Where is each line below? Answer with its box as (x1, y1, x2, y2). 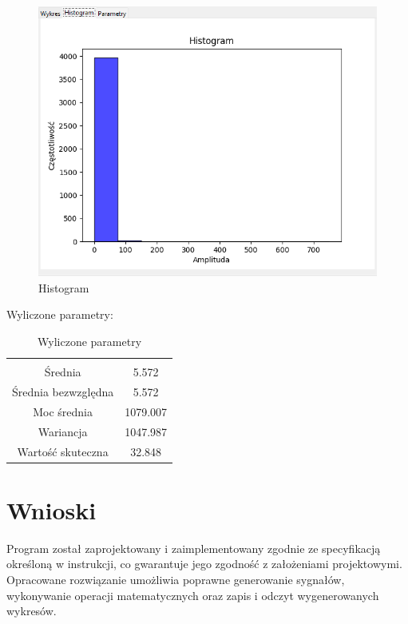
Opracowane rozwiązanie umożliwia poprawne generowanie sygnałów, (6, 570, 345, 587)
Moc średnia (33, 403, 93, 419)
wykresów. (6, 602, 57, 619)
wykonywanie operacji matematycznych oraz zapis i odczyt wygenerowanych (6, 586, 379, 603)
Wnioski (6, 493, 97, 526)
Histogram (38, 279, 89, 296)
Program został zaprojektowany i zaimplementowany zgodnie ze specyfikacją (6, 539, 381, 556)
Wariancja (38, 423, 88, 439)
